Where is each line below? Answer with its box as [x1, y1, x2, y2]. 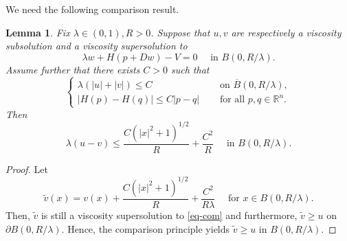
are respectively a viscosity [231, 25, 342, 39]
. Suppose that [150, 25, 210, 39]
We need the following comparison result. [5, 2, 179, 16]
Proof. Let [5, 161, 48, 176]
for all [219, 95, 245, 105]
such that [170, 62, 210, 76]
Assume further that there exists [5, 62, 140, 76]
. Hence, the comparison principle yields [61, 221, 230, 236]
